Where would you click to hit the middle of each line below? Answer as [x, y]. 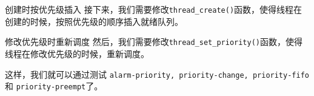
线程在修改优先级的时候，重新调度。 [77, 53]
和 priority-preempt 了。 [54, 86]
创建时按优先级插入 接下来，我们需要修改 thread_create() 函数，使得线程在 [154, 9]
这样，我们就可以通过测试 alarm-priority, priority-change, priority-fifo [157, 74]
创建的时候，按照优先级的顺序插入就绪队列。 [94, 21]
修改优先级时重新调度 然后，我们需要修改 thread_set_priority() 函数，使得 [154, 42]
